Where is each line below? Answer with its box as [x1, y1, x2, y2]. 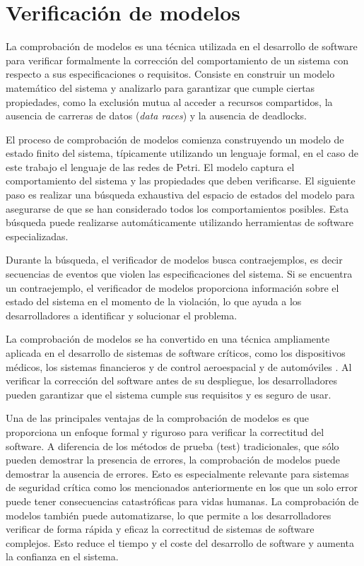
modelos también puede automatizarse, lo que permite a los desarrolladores [6, 507, 331, 522]
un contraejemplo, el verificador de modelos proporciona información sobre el [6, 280, 339, 295]
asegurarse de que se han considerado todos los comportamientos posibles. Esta [6, 201, 349, 216]
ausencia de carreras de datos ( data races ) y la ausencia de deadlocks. [6, 108, 307, 123]
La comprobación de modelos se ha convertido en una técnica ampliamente [6, 331, 330, 346]
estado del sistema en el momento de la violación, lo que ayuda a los [6, 294, 302, 309]
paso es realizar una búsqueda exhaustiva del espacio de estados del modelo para [6, 187, 355, 202]
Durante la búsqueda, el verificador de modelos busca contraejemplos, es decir [6, 252, 343, 267]
